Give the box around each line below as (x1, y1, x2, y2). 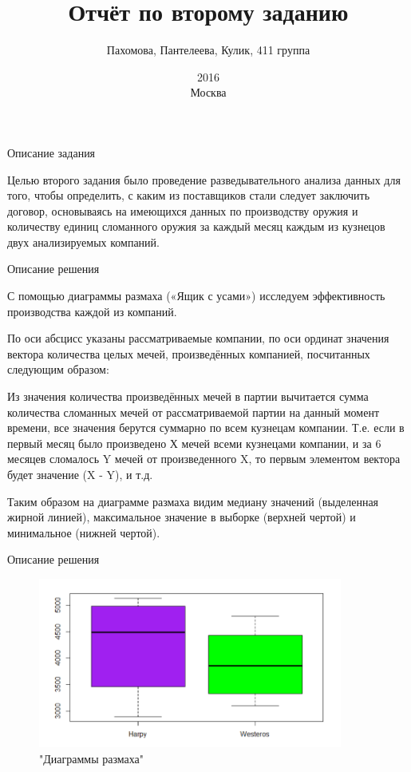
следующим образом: (7, 361, 109, 378)
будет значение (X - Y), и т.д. (7, 466, 153, 482)
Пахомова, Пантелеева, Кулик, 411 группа (106, 42, 310, 58)
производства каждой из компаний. (7, 303, 177, 319)
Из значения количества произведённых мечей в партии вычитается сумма (7, 388, 369, 405)
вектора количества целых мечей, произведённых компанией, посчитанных (7, 345, 370, 362)
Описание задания (7, 144, 96, 160)
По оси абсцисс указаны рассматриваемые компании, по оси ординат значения (7, 330, 389, 346)
